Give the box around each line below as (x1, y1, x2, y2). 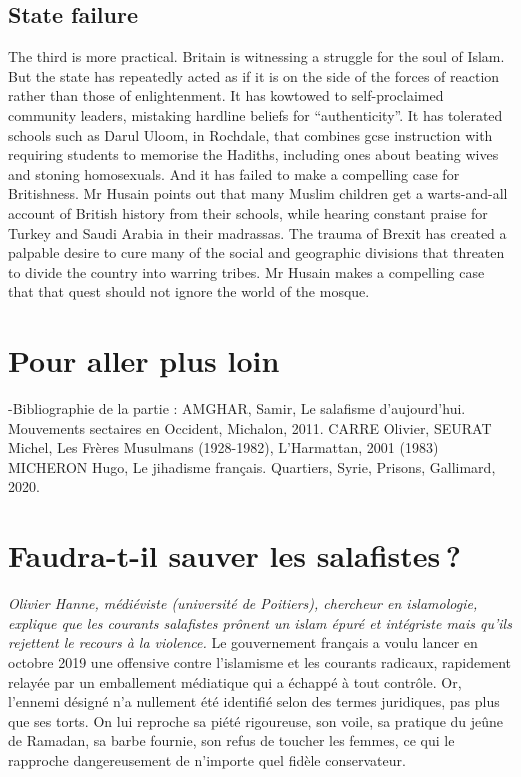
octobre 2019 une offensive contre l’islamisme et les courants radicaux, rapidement (8, 651, 511, 672)
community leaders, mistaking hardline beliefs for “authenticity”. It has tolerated (8, 104, 503, 125)
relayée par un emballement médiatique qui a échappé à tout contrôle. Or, (8, 671, 462, 692)
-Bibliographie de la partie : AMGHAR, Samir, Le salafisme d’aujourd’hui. (8, 398, 466, 419)
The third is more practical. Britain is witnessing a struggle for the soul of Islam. (8, 46, 505, 67)
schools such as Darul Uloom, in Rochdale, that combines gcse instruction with (8, 124, 493, 145)
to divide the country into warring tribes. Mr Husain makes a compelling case (8, 261, 485, 282)
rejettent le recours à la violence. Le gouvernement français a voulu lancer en (8, 632, 478, 653)
